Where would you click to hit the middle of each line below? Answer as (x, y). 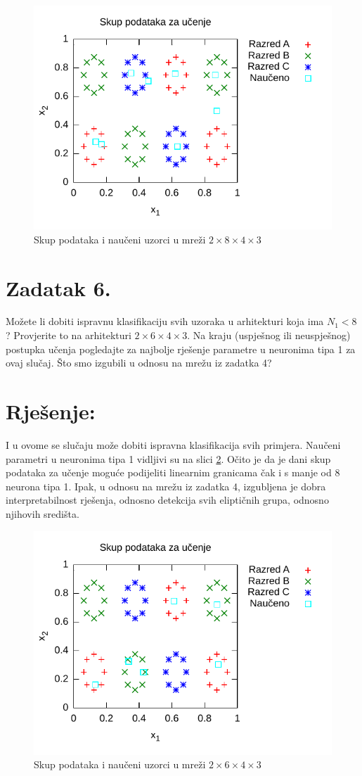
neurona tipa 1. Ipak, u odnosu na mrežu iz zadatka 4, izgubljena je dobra (166, 486)
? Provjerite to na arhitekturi (69, 335)
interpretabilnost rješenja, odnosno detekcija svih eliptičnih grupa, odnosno (167, 500)
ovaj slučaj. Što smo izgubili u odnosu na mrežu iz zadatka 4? (139, 363)
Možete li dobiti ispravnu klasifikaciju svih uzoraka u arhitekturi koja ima (165, 321)
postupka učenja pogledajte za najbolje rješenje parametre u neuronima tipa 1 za (181, 349)
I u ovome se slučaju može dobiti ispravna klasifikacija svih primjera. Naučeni (173, 444)
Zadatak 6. (58, 287)
